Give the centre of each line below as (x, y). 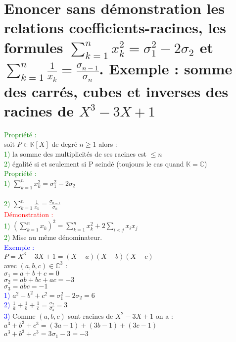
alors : (108, 144)
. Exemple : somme (166, 69)
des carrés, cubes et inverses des (116, 91)
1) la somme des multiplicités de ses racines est (75, 153)
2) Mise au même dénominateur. (53, 237)
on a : (164, 315)
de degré (64, 144)
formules (34, 47)
